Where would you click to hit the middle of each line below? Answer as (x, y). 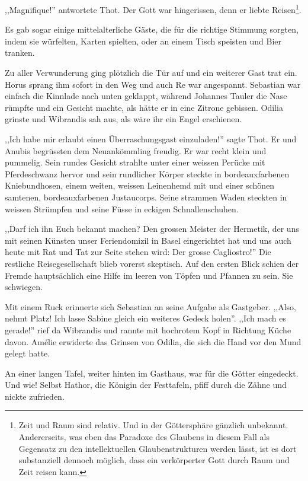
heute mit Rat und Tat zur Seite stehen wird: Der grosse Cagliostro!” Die (138, 252)
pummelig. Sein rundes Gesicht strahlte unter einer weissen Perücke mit (135, 162)
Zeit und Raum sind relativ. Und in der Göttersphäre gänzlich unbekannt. (153, 425)
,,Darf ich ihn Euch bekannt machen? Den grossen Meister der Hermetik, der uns (152, 229)
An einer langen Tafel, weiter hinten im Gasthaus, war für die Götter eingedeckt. (152, 373)
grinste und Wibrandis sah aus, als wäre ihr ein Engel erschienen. (123, 119)
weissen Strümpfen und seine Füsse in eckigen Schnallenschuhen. (122, 208)
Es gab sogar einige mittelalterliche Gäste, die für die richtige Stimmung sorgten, (152, 29)
